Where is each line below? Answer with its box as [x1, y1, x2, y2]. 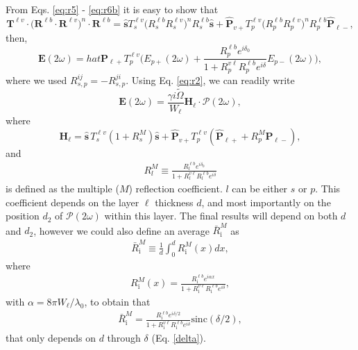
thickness [155, 194, 194, 209]
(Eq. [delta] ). [151, 331, 206, 345]
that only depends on [6, 331, 96, 345]
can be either [232, 181, 288, 195]
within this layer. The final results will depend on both [104, 208, 338, 223]
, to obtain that [84, 294, 151, 308]
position [6, 208, 40, 223]
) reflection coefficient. [128, 181, 223, 195]
